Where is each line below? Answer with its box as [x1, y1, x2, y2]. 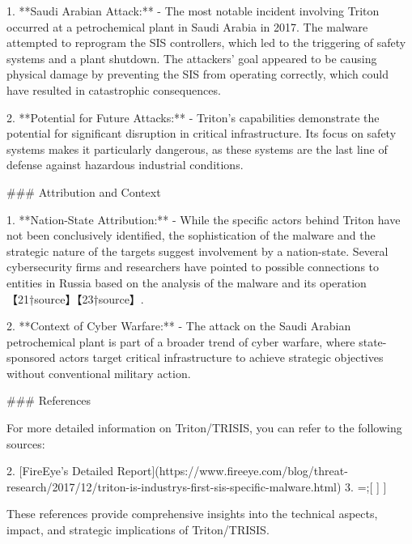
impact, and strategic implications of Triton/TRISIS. [6, 521, 270, 538]
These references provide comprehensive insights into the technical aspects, [6, 505, 378, 522]
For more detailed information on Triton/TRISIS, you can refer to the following [6, 419, 402, 436]
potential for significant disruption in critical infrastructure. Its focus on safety [6, 125, 397, 142]
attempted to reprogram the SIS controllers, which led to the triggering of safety [6, 34, 406, 51]
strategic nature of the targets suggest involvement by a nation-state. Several [6, 242, 389, 259]
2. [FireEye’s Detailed [6, 462, 114, 479]
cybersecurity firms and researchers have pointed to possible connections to [6, 258, 380, 275]
